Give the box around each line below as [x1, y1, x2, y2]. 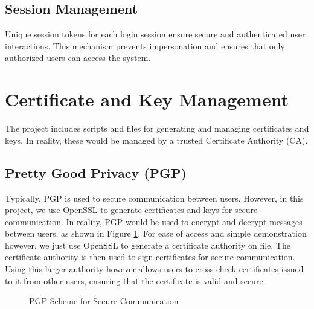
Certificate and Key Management [5, 87, 289, 112]
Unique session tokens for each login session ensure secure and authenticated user [5, 28, 306, 40]
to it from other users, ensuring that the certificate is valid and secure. [5, 274, 266, 287]
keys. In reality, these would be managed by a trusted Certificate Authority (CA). [5, 133, 308, 146]
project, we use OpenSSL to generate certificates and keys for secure [5, 203, 258, 216]
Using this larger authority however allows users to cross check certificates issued [5, 263, 304, 275]
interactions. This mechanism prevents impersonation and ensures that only [5, 39, 285, 52]
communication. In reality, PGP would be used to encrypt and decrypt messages [5, 215, 303, 228]
